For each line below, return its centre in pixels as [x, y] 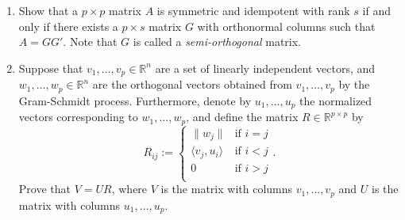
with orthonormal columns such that [286, 26]
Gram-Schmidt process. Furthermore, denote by [135, 100]
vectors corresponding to [78, 117]
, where [129, 189]
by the [354, 84]
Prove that [44, 189]
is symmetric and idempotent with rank [253, 10]
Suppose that [51, 68]
